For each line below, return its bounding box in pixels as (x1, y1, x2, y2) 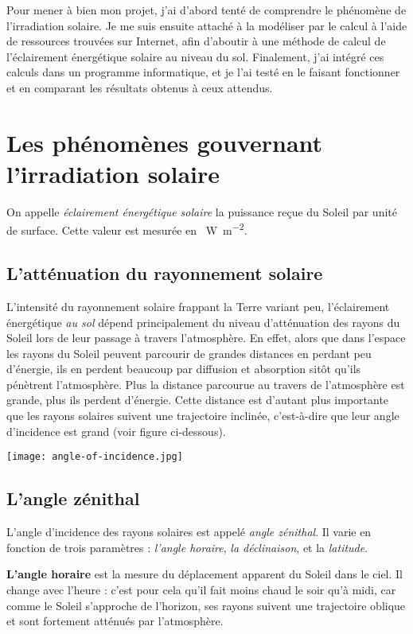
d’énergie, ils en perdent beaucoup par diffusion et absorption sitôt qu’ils (6, 360, 361, 377)
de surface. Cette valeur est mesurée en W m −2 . (6, 220, 247, 239)
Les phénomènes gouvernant (6, 126, 323, 158)
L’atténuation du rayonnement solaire (6, 261, 323, 286)
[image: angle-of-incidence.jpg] (6, 451, 183, 463)
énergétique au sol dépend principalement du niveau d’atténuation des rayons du (6, 313, 400, 330)
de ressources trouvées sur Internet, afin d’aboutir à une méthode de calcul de (6, 33, 386, 49)
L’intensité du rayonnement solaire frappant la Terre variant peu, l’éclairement (6, 298, 390, 314)
